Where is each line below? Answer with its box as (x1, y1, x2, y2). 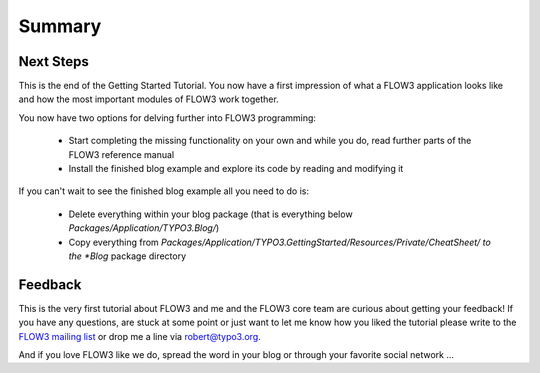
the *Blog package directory (68, 250, 187, 262)
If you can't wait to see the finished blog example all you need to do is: (18, 185, 310, 197)
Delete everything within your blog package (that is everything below (68, 208, 354, 220)
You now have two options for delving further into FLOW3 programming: (18, 111, 317, 124)
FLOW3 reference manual (68, 148, 175, 160)
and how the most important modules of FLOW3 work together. (18, 93, 279, 105)
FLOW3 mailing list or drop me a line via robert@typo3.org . (18, 330, 262, 342)
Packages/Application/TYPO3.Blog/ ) (68, 222, 220, 234)
